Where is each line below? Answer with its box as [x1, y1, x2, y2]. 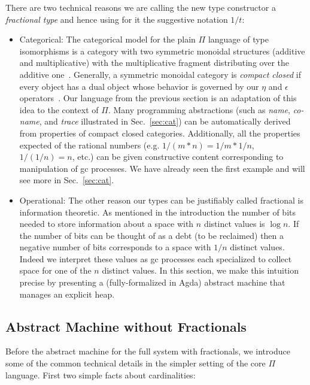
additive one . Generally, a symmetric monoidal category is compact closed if [19, 68, 301, 80]
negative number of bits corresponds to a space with [19, 241, 211, 253]
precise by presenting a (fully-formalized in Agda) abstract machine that [19, 276, 285, 289]
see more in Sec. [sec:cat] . [19, 174, 114, 186]
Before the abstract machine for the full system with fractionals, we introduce [5, 345, 290, 357]
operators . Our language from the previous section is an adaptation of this [19, 92, 297, 104]
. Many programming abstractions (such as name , [108, 103, 290, 116]
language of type [208, 33, 269, 46]
